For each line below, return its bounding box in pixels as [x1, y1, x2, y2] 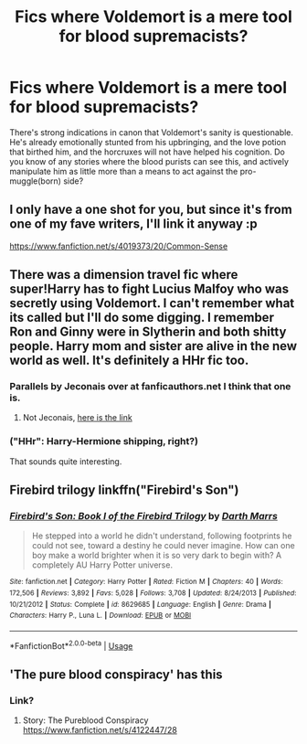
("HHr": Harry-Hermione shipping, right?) [9, 435, 199, 448]
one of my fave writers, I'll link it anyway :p [9, 217, 258, 232]
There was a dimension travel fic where [9, 267, 238, 282]
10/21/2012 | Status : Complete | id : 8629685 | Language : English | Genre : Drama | [9, 600, 272, 609]
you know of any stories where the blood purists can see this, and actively [9, 155, 290, 166]
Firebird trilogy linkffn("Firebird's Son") [9, 483, 239, 498]
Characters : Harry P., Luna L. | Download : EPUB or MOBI [9, 611, 192, 621]
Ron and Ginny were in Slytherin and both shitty [9, 324, 287, 340]
